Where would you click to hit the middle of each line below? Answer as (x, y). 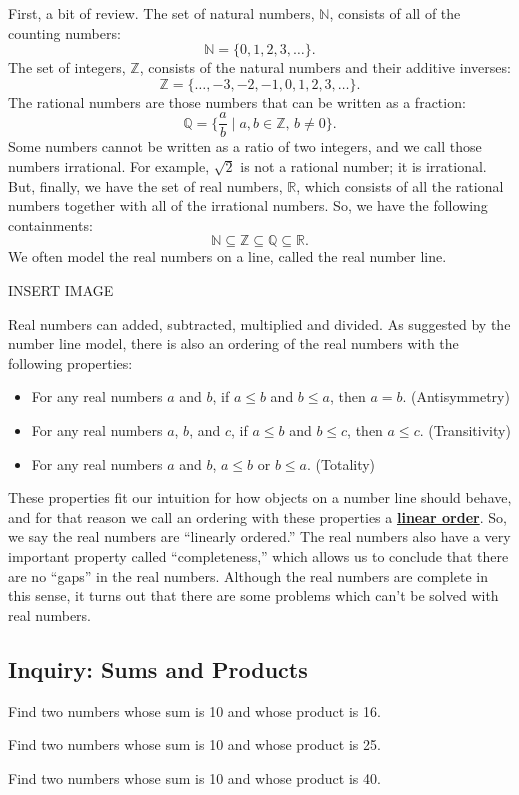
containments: (50, 224)
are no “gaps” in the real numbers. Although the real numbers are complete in (248, 575)
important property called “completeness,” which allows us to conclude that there (258, 555)
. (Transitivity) (465, 429)
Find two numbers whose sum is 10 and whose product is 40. (194, 777)
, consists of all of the (395, 13)
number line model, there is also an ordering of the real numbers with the (233, 343)
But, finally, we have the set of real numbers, (145, 185)
